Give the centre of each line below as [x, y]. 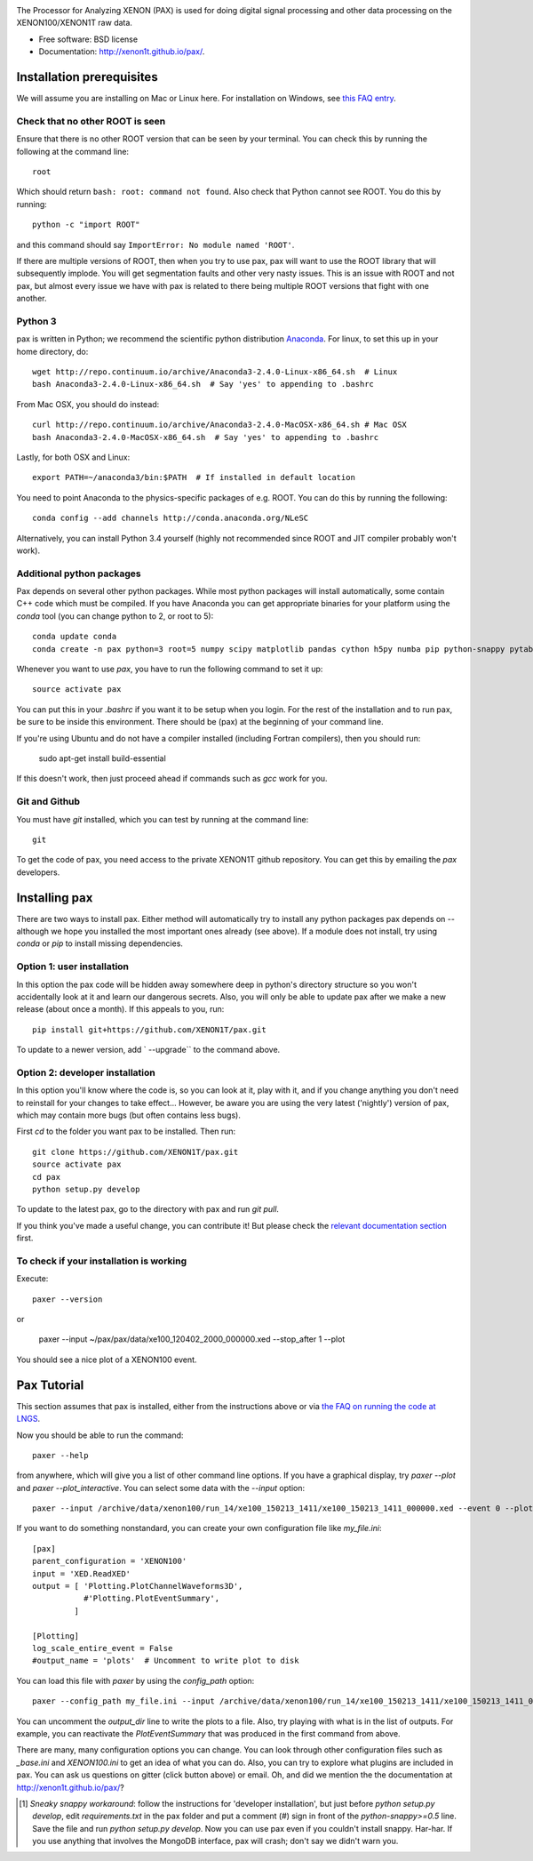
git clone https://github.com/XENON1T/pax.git [135, 1152]
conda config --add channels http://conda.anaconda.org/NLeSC [171, 518]
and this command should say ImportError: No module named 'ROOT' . [155, 245]
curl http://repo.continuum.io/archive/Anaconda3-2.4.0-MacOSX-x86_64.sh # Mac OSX [220, 425]
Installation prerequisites [88, 77]
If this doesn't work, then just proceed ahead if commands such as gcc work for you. [172, 779]
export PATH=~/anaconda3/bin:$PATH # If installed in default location [194, 477]
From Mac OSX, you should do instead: [88, 404]
